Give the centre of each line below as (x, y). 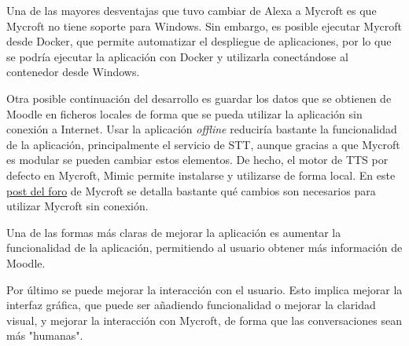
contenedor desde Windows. (73, 72)
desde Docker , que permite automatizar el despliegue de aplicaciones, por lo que (199, 41)
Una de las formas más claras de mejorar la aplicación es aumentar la (174, 232)
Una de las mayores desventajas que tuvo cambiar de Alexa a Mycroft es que (192, 10)
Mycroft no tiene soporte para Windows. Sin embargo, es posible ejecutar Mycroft (204, 25)
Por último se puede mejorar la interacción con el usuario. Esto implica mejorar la (204, 289)
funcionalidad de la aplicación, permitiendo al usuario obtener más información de (204, 248)
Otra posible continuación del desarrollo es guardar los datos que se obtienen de (199, 98)
